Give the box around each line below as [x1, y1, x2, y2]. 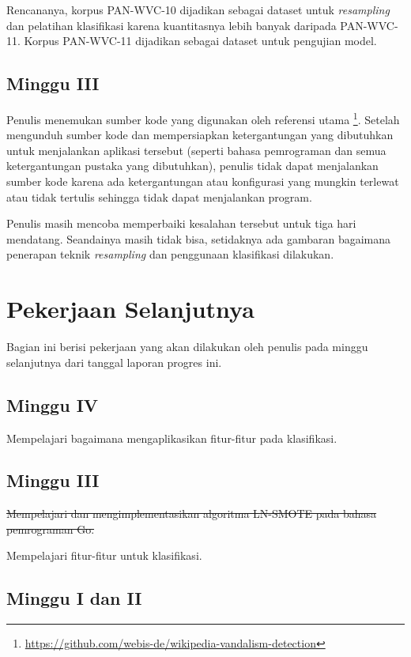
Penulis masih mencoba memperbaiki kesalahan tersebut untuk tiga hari [6, 215, 356, 232]
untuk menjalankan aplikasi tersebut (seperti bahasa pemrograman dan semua [6, 142, 386, 158]
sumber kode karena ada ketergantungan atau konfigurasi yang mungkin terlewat [6, 173, 399, 190]
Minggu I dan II [6, 586, 142, 610]
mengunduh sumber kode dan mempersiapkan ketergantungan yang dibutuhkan [6, 126, 394, 143]
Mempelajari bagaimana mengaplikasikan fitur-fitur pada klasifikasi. [6, 429, 337, 446]
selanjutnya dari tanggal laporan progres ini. [6, 353, 222, 370]
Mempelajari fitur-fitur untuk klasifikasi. [6, 547, 202, 564]
